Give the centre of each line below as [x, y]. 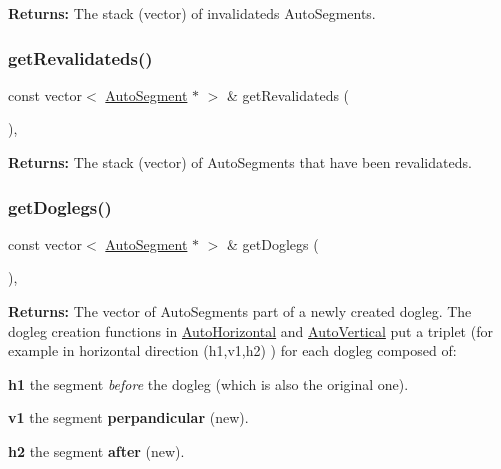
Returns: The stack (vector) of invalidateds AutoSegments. [192, 13]
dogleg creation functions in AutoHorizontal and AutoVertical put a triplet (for [250, 330]
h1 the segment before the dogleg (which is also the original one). [208, 383]
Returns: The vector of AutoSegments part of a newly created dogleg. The [240, 311]
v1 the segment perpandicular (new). [128, 417]
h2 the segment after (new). [96, 450]
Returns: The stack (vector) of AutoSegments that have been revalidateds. [240, 162]
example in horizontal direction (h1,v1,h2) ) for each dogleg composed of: [232, 350]
